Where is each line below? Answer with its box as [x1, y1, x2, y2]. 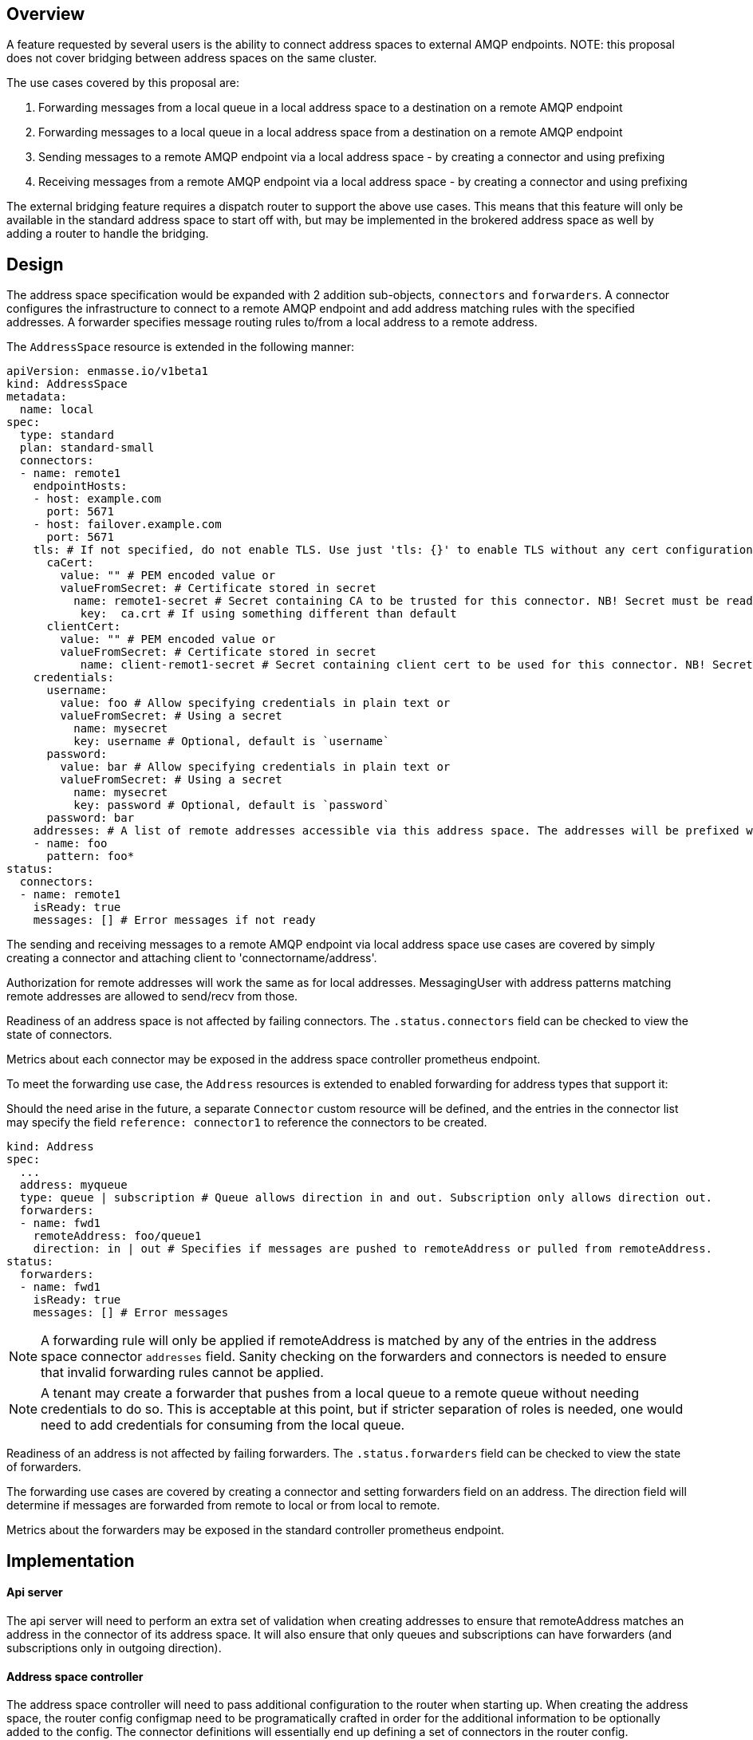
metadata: [6, 390, 67, 404]
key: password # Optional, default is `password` [73, 799, 390, 812]
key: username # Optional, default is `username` [73, 735, 390, 748]
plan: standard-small [19, 441, 155, 455]
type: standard [19, 428, 114, 442]
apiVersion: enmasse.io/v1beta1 [6, 365, 208, 378]
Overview [6, 4, 85, 24]
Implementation [6, 1550, 135, 1571]
